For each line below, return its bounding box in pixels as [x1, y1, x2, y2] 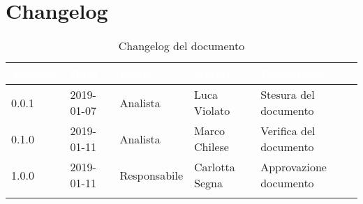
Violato [194, 102, 230, 119]
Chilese [194, 139, 229, 155]
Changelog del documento [118, 38, 245, 54]
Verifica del [260, 123, 316, 139]
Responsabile [119, 166, 184, 183]
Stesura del [260, 86, 315, 103]
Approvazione [260, 159, 327, 175]
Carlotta [194, 159, 235, 175]
